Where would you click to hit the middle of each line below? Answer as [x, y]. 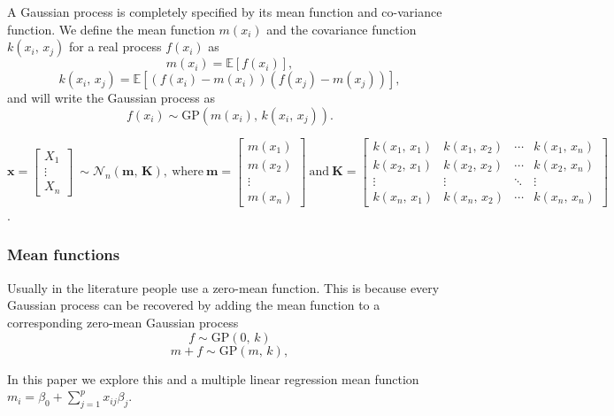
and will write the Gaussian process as [111, 98]
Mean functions [64, 254]
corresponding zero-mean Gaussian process [123, 322]
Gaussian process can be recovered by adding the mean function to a [194, 305]
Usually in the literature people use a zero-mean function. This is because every [223, 287]
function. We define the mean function [111, 29]
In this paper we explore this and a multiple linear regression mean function [213, 378]
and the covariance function [342, 29]
